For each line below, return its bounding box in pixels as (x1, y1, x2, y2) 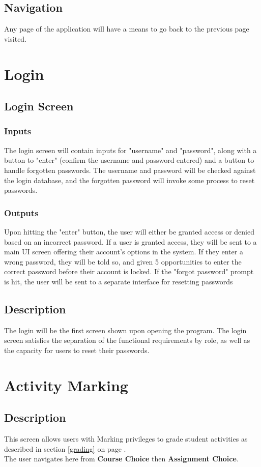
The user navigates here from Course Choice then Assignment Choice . (4, 453, 239, 464)
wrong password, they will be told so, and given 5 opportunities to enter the (4, 256, 242, 267)
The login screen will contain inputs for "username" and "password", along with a (4, 144, 257, 155)
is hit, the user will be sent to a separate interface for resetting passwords (4, 276, 233, 286)
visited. (4, 33, 27, 44)
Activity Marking (4, 374, 128, 395)
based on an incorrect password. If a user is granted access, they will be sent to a (4, 236, 257, 247)
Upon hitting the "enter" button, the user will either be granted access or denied (4, 226, 254, 237)
